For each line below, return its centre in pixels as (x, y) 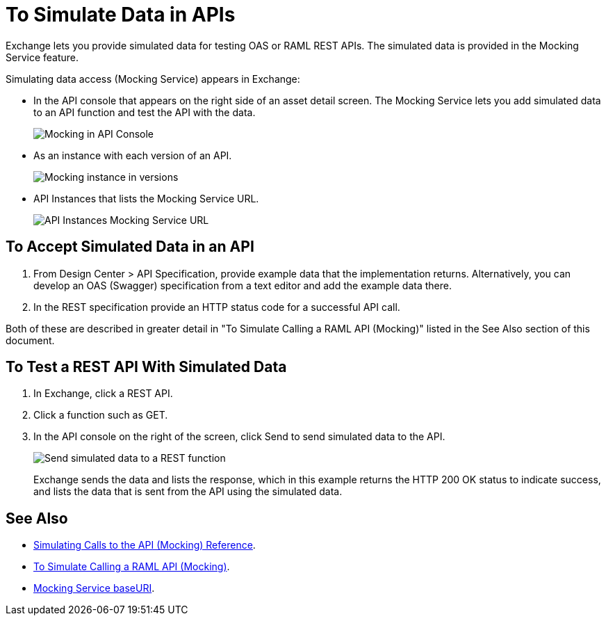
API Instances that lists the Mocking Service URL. (146, 198)
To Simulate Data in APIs (121, 15)
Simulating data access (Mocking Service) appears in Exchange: (153, 79)
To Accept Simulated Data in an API (130, 247)
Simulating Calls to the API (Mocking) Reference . (145, 545)
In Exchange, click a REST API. (103, 394)
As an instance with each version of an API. (133, 155)
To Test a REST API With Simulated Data (146, 367)
